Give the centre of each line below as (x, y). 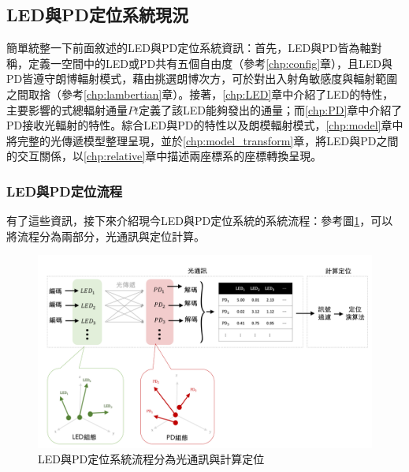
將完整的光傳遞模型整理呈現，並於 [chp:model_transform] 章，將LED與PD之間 (203, 140)
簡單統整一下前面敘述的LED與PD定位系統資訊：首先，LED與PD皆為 (183, 48)
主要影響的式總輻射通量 (67, 109)
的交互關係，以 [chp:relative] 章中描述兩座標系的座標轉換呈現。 (164, 156)
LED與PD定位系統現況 (97, 15)
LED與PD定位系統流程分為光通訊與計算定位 (151, 459)
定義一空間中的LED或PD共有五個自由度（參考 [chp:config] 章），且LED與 (210, 63)
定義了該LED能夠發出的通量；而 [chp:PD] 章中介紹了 (271, 109)
